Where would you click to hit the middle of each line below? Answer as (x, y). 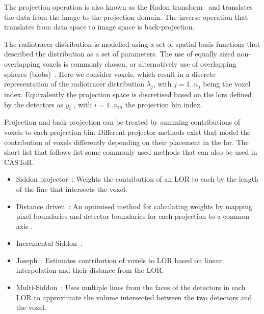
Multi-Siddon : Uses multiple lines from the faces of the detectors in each (131, 287)
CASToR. (19, 162)
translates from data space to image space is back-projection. (99, 27)
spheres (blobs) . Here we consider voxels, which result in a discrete (110, 74)
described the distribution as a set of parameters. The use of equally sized (120, 54)
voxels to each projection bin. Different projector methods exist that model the (127, 132)
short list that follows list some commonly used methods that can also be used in (131, 152)
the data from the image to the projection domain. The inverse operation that (126, 17)
